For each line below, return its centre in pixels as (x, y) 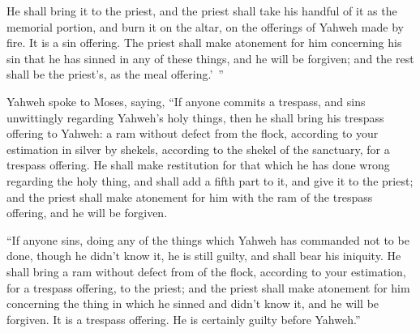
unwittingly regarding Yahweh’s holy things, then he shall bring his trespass (195, 117)
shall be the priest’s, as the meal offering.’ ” (115, 74)
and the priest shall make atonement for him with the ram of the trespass (190, 196)
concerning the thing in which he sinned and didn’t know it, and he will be (193, 303)
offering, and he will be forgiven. (87, 213)
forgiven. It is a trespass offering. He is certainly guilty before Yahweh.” (184, 319)
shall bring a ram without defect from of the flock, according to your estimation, (206, 271)
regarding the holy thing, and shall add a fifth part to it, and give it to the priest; (210, 180)
